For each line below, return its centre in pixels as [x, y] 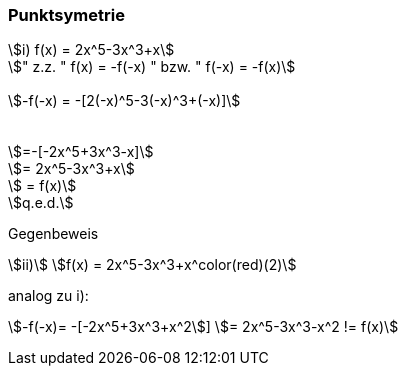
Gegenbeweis [53, 234]
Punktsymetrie [66, 15]
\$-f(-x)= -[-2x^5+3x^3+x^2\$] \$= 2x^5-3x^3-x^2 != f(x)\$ [203, 327]
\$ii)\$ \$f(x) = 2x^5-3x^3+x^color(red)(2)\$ [152, 265]
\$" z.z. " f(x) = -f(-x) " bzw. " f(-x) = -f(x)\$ [152, 67]
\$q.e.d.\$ [41, 203]
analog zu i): [48, 296]
